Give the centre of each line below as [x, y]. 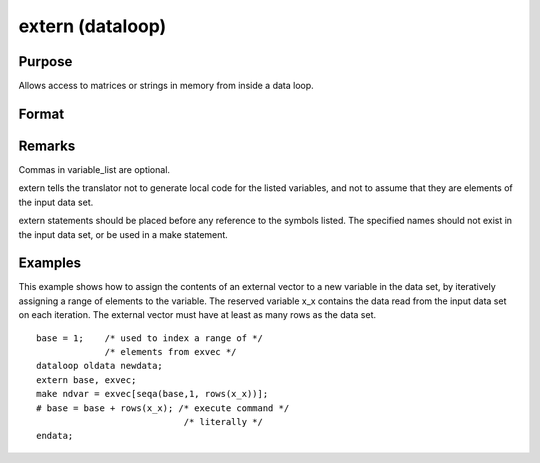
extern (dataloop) [92, 26]
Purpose [45, 61]
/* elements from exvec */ [170, 352]
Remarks [47, 145]
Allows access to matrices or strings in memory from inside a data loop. [166, 86]
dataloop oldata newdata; [100, 366]
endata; [55, 436]
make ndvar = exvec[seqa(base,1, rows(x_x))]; [152, 394]
